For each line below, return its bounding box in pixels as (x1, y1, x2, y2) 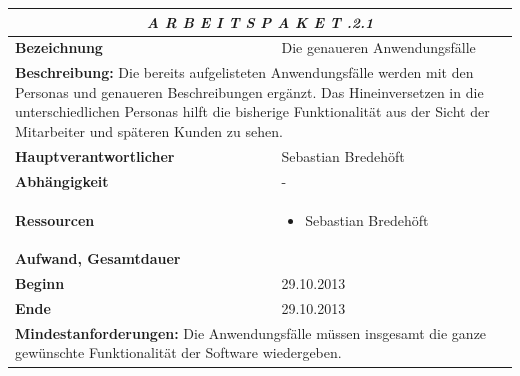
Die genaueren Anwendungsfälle (281, 37, 476, 58)
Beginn (15, 273, 65, 294)
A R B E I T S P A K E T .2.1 (146, 11, 374, 32)
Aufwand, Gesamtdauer (15, 248, 181, 269)
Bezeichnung (15, 37, 103, 58)
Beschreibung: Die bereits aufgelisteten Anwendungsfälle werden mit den (15, 62, 474, 83)
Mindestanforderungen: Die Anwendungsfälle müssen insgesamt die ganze (15, 322, 487, 343)
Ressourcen (15, 209, 95, 230)
